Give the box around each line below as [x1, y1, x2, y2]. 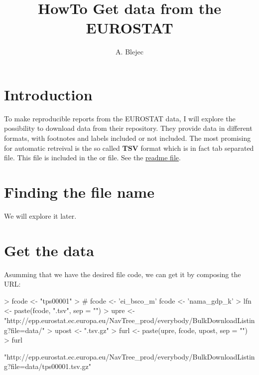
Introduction [4, 84, 93, 104]
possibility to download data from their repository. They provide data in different [4, 123, 253, 133]
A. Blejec [116, 46, 143, 57]
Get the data [4, 240, 94, 260]
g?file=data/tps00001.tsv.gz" [4, 361, 91, 372]
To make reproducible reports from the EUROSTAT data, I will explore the [4, 113, 236, 123]
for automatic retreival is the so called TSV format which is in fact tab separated [4, 142, 254, 153]
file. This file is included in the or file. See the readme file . [4, 152, 181, 163]
